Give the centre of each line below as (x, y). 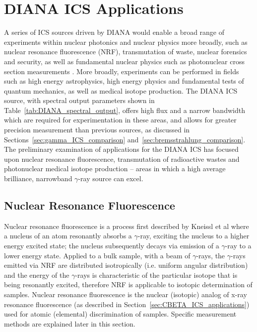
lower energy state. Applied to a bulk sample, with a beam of (97, 255)
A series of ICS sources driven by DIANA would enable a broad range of (114, 32)
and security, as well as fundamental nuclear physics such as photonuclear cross (124, 61)
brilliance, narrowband (38, 178)
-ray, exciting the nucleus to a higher (193, 236)
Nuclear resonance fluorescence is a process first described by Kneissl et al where (127, 226)
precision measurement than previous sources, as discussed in (97, 130)
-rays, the (211, 255)
